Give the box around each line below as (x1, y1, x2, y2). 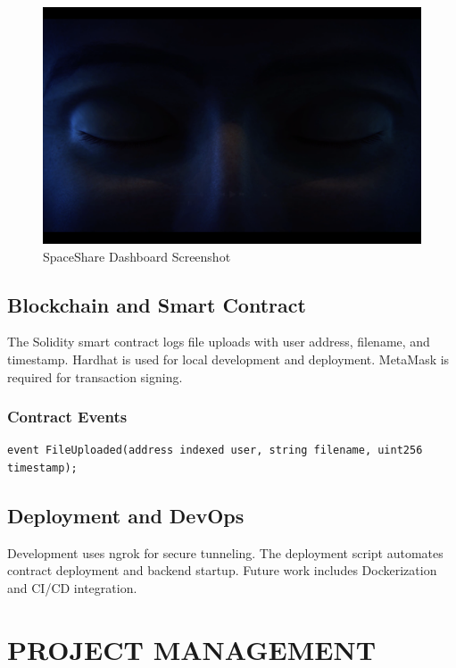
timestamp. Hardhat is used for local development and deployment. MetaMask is (7, 349, 450, 368)
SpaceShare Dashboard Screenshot (43, 246, 231, 265)
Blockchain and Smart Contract (7, 290, 306, 318)
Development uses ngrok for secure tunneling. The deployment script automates (7, 543, 444, 562)
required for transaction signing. (7, 367, 183, 386)
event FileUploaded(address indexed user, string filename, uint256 (7, 444, 423, 457)
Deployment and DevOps (7, 501, 245, 529)
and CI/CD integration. (7, 578, 137, 597)
